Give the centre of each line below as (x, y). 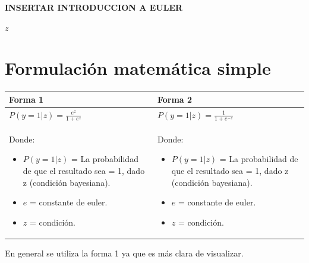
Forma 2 (175, 99)
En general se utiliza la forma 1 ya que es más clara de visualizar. (124, 253)
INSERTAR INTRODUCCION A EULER (94, 7)
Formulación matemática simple (138, 68)
